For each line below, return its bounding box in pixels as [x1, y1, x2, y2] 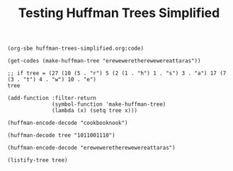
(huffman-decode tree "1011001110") [7, 132, 115, 139]
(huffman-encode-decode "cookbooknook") [7, 119, 129, 127]
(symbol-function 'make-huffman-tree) [52, 101, 166, 108]
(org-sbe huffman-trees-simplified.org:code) [7, 45, 144, 53]
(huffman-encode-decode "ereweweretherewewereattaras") [7, 144, 176, 152]
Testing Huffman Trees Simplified [18, 5, 220, 21]
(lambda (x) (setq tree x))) [52, 107, 138, 114]
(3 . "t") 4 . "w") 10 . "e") [7, 76, 97, 83]
